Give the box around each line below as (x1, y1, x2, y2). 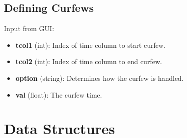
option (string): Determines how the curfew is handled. (15, 72, 184, 83)
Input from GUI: (4, 23, 54, 34)
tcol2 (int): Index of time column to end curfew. (15, 56, 162, 67)
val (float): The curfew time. (15, 89, 102, 100)
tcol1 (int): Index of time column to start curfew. (15, 39, 165, 50)
